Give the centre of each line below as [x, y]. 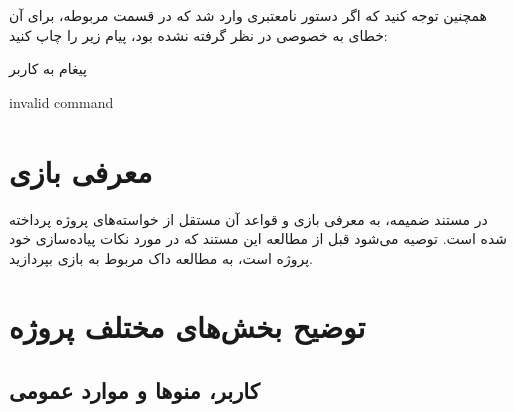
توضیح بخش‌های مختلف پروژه [187, 326]
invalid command [61, 101]
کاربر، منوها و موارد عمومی [134, 390]
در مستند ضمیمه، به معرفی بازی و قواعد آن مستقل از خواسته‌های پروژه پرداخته [248, 218]
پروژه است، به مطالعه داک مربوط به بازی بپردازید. [161, 257]
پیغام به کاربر [48, 68]
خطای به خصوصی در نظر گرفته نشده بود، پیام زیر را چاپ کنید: [198, 34]
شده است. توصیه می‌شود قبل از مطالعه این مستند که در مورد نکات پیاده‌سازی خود [258, 238]
